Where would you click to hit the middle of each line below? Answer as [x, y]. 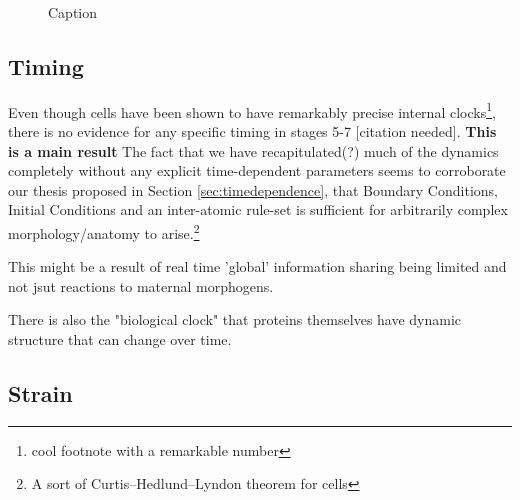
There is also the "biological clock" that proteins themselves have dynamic [235, 319]
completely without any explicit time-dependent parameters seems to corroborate [257, 170]
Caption [73, 12]
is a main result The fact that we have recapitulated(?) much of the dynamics [253, 150]
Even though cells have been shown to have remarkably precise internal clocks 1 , [252, 110]
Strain [40, 393]
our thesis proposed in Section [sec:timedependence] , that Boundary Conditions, [253, 189]
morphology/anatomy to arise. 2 [104, 231]
